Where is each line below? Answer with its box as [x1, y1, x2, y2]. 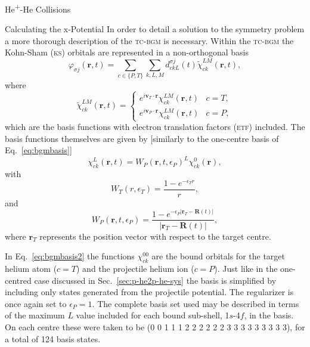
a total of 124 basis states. [5, 332, 101, 345]
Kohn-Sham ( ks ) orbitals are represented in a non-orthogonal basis [5, 46, 249, 58]
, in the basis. [244, 309, 294, 321]
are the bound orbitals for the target [151, 250, 286, 262]
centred [5, 274, 32, 286]
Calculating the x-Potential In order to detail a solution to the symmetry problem [5, 23, 305, 35]
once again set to [5, 297, 67, 309]
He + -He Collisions [5, 1, 71, 15]
